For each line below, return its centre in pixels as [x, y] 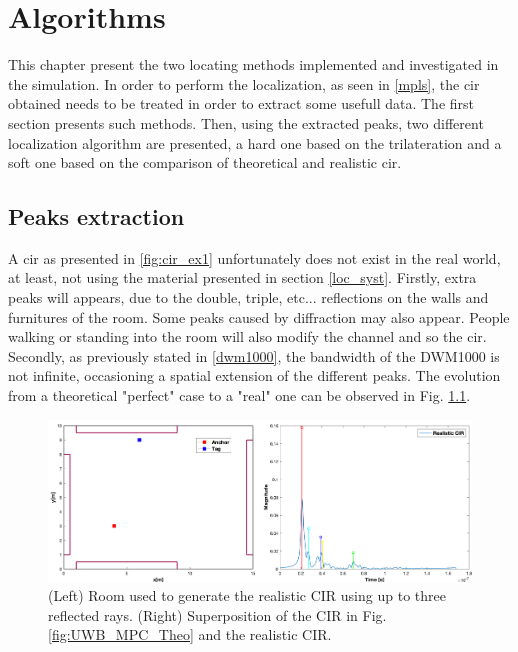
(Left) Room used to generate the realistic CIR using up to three [247, 595]
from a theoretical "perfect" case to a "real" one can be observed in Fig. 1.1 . [239, 395]
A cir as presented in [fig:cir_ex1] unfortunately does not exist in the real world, [254, 257]
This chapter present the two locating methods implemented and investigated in [253, 64]
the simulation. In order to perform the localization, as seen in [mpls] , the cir [244, 83]
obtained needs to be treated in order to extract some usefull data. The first [241, 103]
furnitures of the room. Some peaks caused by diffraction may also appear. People [259, 316]
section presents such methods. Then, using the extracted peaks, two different [246, 122]
